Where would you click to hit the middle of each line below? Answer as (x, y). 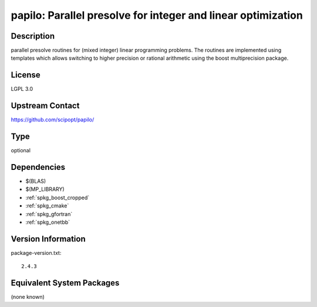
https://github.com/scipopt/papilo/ (53, 120)
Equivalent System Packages (65, 283)
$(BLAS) (36, 181)
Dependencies (38, 167)
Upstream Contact (45, 106)
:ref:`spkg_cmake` (47, 206)
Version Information (48, 239)
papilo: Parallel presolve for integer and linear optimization (157, 15)
